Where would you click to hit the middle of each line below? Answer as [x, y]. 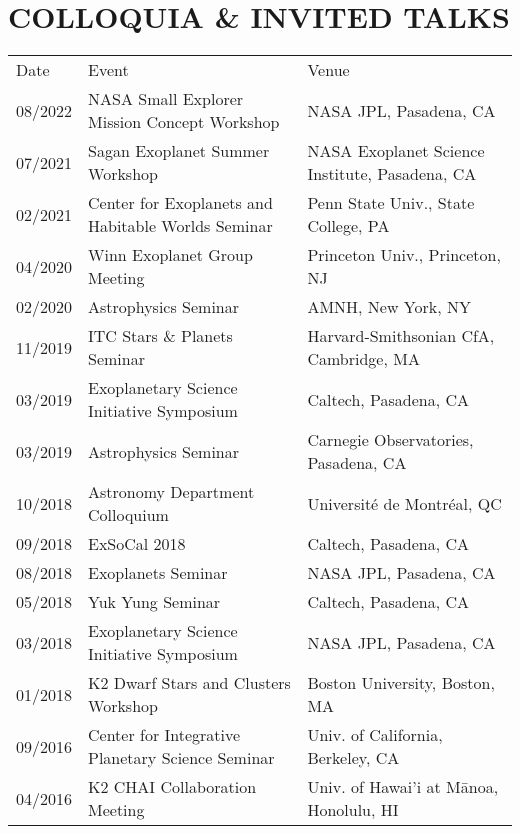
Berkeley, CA [353, 758]
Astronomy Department [171, 492]
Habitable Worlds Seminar [180, 226]
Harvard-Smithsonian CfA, [401, 336]
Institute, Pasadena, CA [392, 174]
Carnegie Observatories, [390, 440]
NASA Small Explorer [166, 99]
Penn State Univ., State [391, 203]
